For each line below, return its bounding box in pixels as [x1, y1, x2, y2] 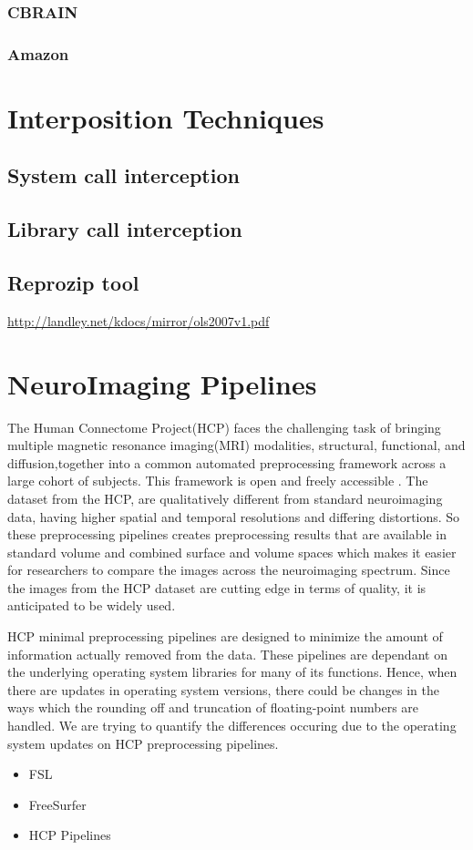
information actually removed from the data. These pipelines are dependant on [7, 644, 447, 663]
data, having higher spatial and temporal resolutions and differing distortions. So [7, 507, 460, 526]
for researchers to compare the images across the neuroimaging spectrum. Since [7, 560, 450, 579]
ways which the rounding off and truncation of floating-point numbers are [7, 698, 419, 717]
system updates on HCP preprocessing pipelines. [7, 733, 279, 753]
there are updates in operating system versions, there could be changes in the [7, 680, 439, 699]
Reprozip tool [7, 269, 139, 297]
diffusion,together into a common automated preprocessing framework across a [7, 453, 447, 472]
